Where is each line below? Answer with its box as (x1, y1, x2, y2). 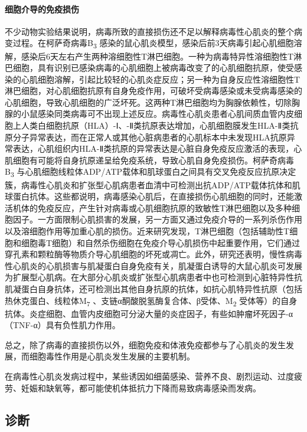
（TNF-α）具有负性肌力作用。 (5, 319, 120, 331)
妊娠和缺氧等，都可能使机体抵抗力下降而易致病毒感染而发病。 (21, 381, 261, 394)
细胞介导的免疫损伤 (5, 2, 79, 15)
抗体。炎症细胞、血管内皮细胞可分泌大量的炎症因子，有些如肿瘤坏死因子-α (5, 307, 293, 319)
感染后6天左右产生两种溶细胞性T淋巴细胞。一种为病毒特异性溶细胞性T (21, 50, 294, 62)
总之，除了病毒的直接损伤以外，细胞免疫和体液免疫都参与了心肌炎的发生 (5, 338, 286, 351)
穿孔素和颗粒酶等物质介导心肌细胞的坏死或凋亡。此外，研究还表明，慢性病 (5, 248, 294, 260)
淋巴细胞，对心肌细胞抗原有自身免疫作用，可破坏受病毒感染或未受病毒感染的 (5, 84, 302, 97)
